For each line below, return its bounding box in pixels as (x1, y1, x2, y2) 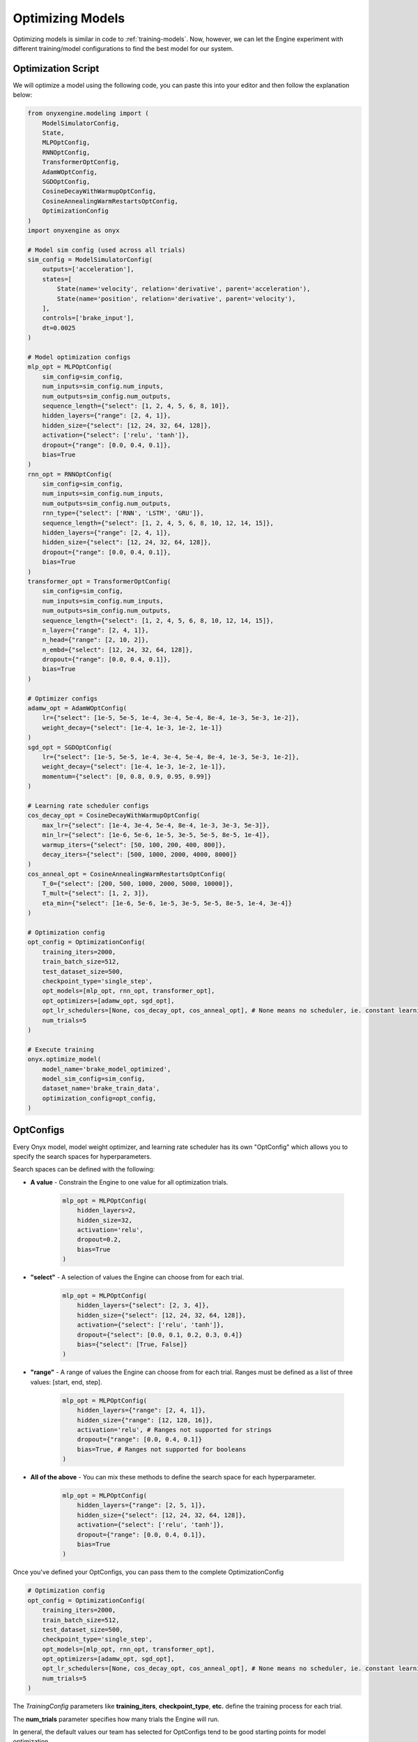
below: (13, 91, 33, 99)
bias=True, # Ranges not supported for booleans (77, 1445, 247, 1453)
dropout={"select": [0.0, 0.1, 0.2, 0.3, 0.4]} (77, 1331, 243, 1339)
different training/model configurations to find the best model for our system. (13, 44, 234, 52)
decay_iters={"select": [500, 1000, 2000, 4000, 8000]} (42, 850, 238, 858)
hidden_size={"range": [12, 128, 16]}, (77, 1416, 214, 1424)
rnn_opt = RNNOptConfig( (27, 470, 113, 478)
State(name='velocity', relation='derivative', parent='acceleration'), (56, 285, 311, 293)
